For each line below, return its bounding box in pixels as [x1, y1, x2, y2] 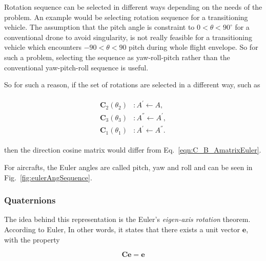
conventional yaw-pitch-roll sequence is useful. [4, 62, 149, 72]
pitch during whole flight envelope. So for [129, 42, 258, 52]
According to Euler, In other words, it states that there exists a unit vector [4, 223, 240, 234]
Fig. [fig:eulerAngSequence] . [4, 172, 92, 182]
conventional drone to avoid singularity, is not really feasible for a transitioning [4, 31, 252, 42]
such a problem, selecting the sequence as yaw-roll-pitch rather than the [4, 51, 230, 62]
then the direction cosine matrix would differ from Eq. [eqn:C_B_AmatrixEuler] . [4, 144, 261, 155]
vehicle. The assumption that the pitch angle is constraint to [4, 22, 195, 32]
